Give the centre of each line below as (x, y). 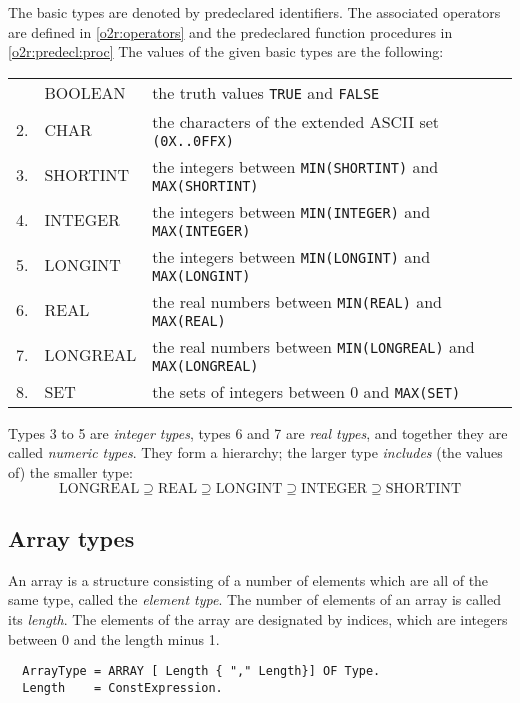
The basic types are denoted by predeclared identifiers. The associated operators (254, 12)
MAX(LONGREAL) (205, 365)
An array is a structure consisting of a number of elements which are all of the (248, 579)
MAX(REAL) (189, 320)
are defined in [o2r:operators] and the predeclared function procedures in (230, 31)
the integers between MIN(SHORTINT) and (295, 166)
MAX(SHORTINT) (205, 185)
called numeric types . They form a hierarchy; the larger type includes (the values (255, 452)
